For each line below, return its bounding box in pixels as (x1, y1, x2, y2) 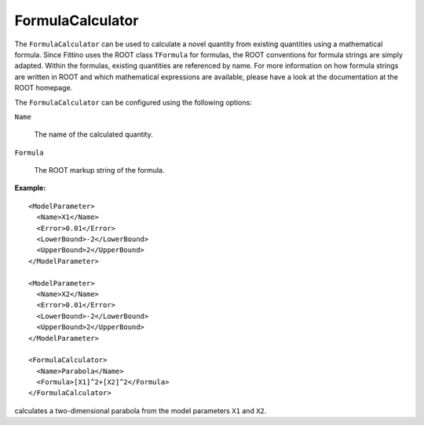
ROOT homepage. (14, 83, 73, 93)
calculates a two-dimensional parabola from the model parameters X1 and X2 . (14, 405, 267, 416)
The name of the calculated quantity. (34, 130, 153, 139)
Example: (14, 183, 46, 192)
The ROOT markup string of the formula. (34, 166, 165, 175)
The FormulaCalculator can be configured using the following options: (14, 97, 252, 107)
